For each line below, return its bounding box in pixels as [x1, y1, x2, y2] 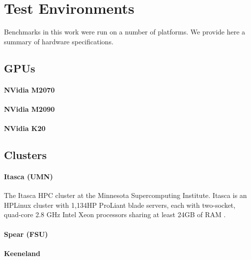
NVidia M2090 [4, 103, 55, 114]
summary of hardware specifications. [4, 36, 113, 46]
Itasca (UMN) [4, 171, 53, 182]
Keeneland [4, 248, 40, 258]
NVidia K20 [4, 123, 46, 133]
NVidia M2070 [4, 84, 55, 95]
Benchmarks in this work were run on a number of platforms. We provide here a [4, 27, 246, 37]
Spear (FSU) [4, 228, 48, 239]
